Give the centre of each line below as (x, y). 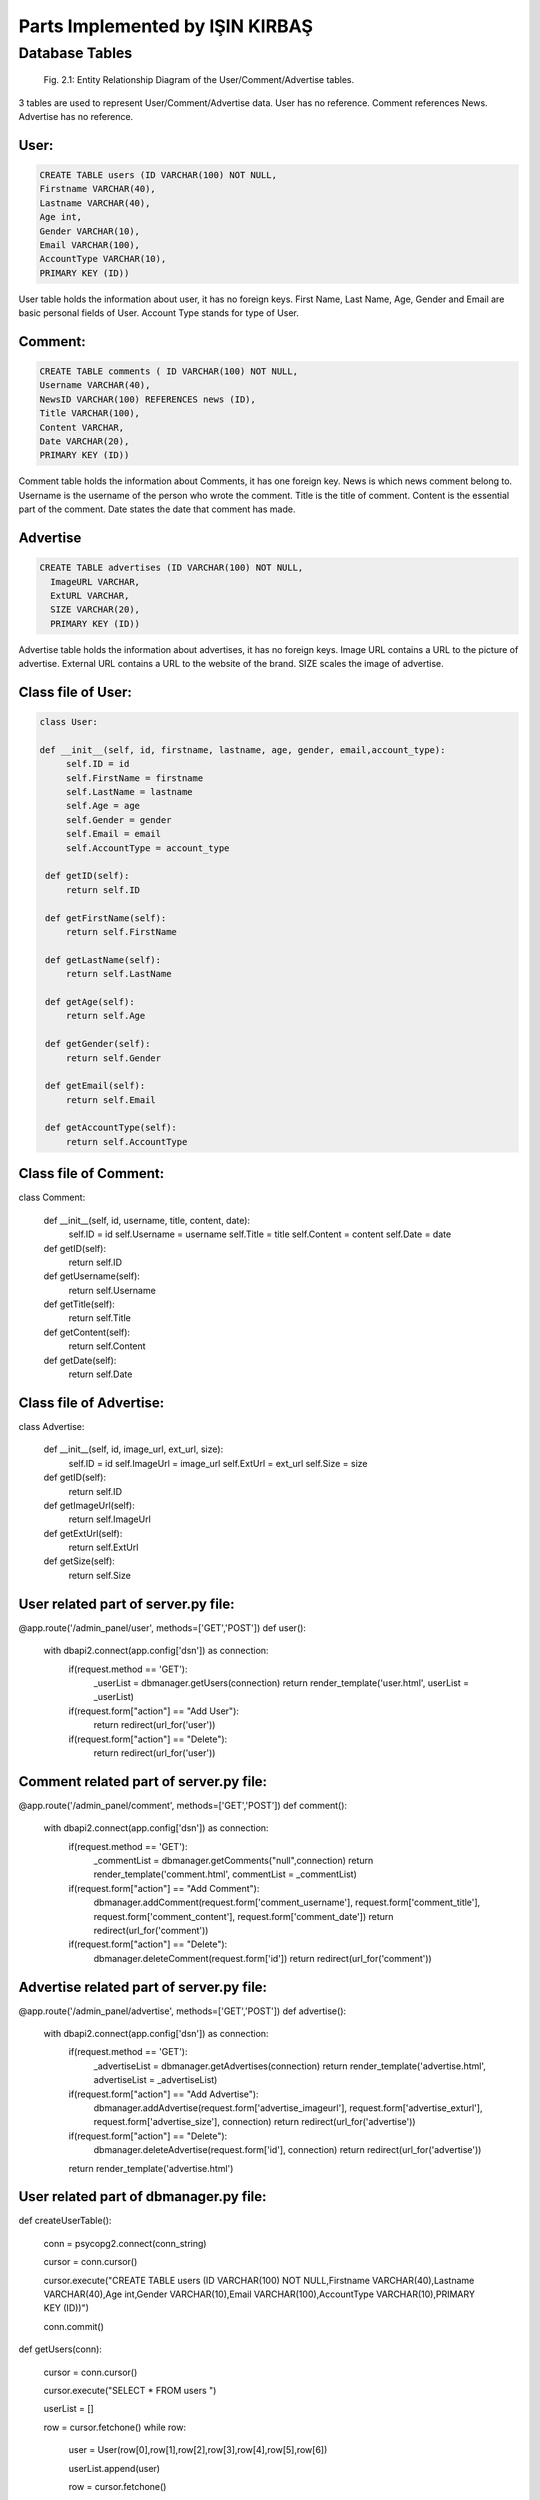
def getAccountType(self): (111, 1128)
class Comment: (52, 1197)
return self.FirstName (121, 931)
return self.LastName (118, 974)
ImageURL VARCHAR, (95, 581)
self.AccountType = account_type (147, 848)
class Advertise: (51, 1426)
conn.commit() (74, 2326)
